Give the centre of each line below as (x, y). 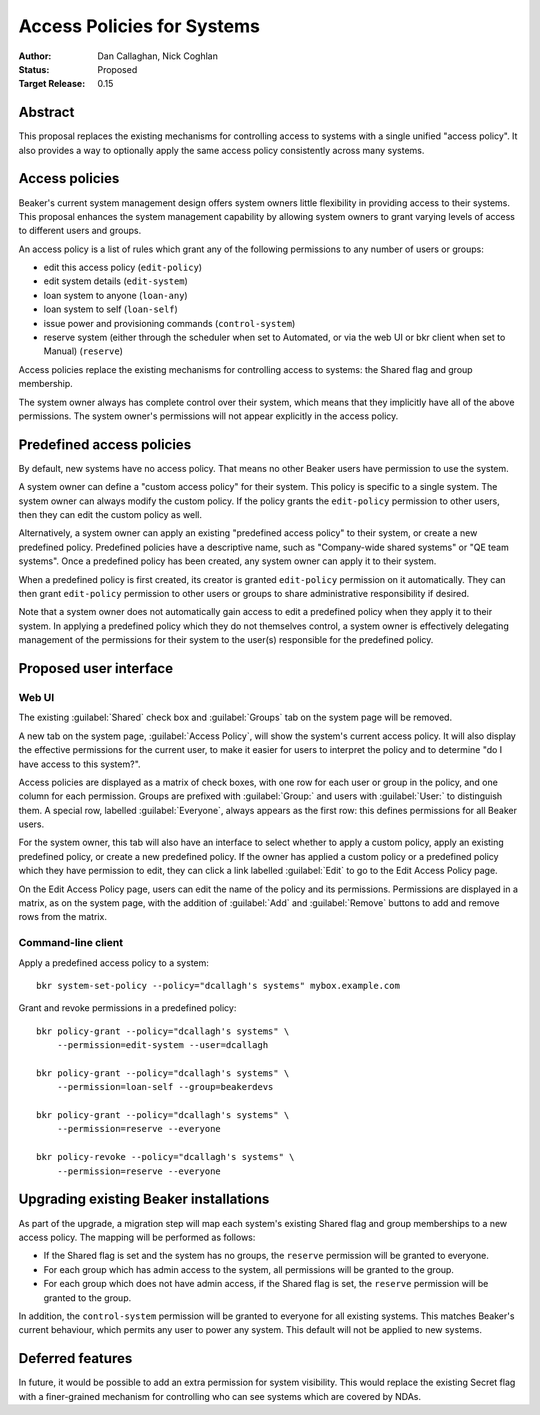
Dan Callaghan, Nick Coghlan (158, 56)
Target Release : (52, 84)
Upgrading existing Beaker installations (144, 1199)
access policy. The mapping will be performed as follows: (137, 1237)
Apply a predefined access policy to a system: (114, 962)
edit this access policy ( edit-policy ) (123, 267)
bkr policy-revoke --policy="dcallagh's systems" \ (165, 1157)
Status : (34, 69)
